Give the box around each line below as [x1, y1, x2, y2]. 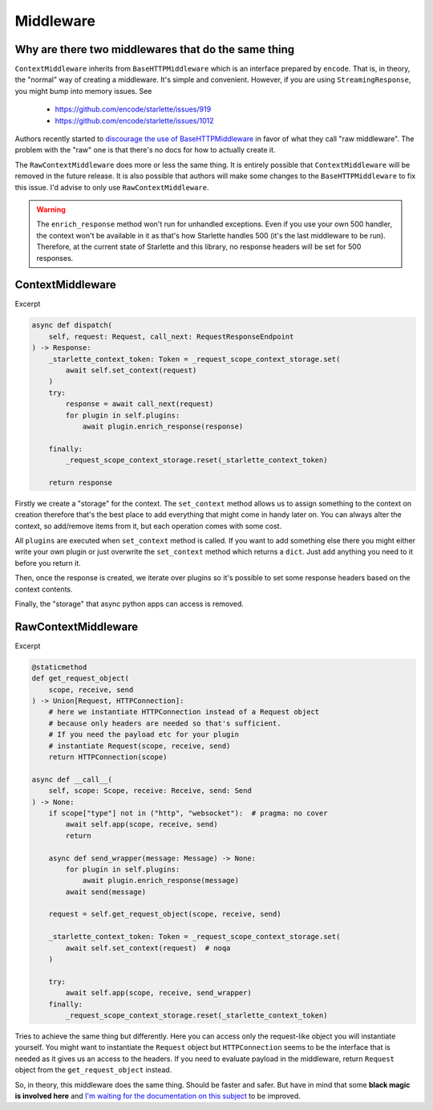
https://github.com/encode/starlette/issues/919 [55, 104, 212, 114]
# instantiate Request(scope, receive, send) [48, 741, 231, 750]
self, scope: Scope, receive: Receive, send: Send [48, 787, 252, 795]
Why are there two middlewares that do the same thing [14, 43, 295, 56]
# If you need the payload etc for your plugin [48, 730, 240, 739]
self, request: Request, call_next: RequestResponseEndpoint [48, 331, 294, 341]
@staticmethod [31, 662, 87, 672]
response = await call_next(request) [65, 400, 214, 409]
